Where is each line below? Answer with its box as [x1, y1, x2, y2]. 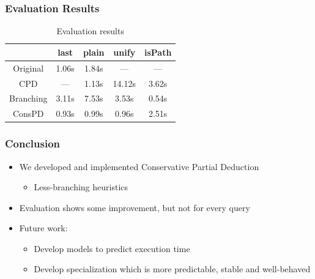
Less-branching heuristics [34, 180, 128, 193]
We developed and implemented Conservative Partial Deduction [19, 160, 259, 173]
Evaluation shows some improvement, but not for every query [19, 201, 250, 214]
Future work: [19, 221, 68, 234]
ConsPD [12, 107, 44, 120]
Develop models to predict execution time [34, 242, 190, 255]
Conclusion [5, 136, 60, 151]
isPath [144, 45, 172, 58]
